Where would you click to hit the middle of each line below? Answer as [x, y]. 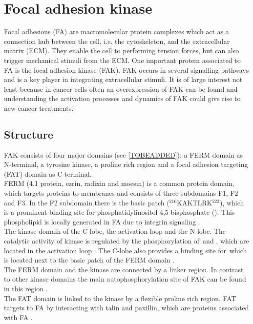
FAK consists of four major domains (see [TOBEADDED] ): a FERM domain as [124, 154]
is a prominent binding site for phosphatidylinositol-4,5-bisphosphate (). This [119, 212]
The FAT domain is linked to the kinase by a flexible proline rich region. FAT [120, 298]
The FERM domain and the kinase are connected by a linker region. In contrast [124, 269]
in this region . [26, 288]
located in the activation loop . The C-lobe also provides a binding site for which [126, 250]
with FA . [18, 317]
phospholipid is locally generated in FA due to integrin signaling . [102, 221]
